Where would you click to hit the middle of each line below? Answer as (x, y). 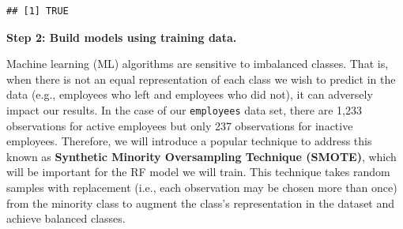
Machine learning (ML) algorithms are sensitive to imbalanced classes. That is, (198, 64)
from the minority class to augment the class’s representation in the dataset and (201, 203)
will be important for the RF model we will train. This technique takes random (198, 172)
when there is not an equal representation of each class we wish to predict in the (201, 79)
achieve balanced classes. (66, 218)
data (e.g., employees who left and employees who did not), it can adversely (190, 94)
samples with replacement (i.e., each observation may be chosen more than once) (202, 187)
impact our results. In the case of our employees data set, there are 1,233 (184, 109)
